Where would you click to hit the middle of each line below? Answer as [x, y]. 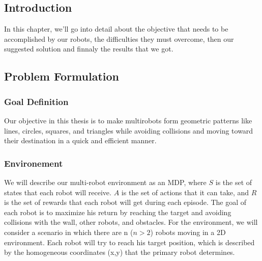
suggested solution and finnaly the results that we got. [89, 49]
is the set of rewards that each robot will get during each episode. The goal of [125, 202]
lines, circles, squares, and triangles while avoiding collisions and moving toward [129, 130]
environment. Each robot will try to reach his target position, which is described [129, 242]
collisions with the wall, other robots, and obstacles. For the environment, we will [131, 222]
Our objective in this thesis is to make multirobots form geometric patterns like [128, 120]
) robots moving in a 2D [188, 232]
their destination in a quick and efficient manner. [80, 140]
